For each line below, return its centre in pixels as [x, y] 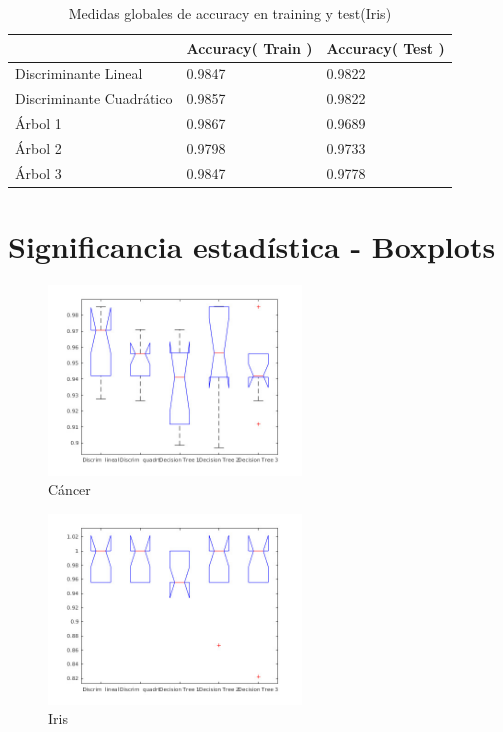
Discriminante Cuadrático [94, 98]
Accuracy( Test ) [385, 47]
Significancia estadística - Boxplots [252, 246]
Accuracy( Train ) [249, 47]
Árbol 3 [38, 172]
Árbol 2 [38, 147]
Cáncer [69, 489]
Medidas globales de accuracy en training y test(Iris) [230, 13]
